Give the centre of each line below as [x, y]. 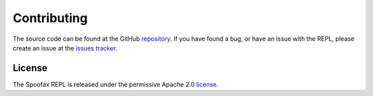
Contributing [50, 18]
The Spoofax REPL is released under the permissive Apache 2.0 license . [116, 84]
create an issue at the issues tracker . [65, 48]
